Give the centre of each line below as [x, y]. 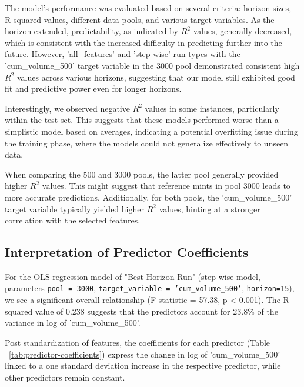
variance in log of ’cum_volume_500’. [73, 323]
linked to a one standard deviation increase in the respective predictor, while [143, 366]
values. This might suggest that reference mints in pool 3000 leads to [166, 186]
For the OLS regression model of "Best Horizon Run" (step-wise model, [133, 276]
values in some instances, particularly [212, 108]
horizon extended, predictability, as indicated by [91, 31]
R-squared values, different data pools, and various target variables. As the [140, 19]
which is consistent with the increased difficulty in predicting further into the [143, 42]
